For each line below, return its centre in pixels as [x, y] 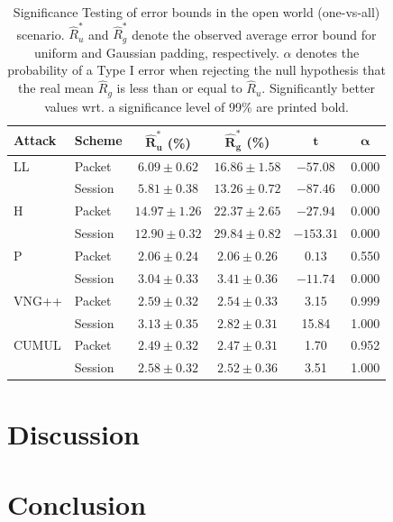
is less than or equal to [179, 88]
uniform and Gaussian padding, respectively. [156, 52]
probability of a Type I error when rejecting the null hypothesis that [196, 70]
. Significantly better [319, 88]
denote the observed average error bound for [254, 34]
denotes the [328, 52]
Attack [35, 140]
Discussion [73, 433]
